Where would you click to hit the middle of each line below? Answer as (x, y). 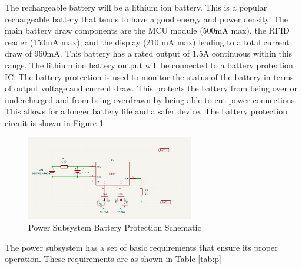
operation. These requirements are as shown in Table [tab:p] (113, 259)
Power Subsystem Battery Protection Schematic (115, 227)
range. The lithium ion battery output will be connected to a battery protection (149, 65)
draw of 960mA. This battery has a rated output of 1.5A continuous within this (149, 53)
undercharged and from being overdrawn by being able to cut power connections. (151, 99)
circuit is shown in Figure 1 (54, 122)
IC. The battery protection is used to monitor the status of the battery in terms (149, 76)
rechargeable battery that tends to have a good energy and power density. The (147, 19)
